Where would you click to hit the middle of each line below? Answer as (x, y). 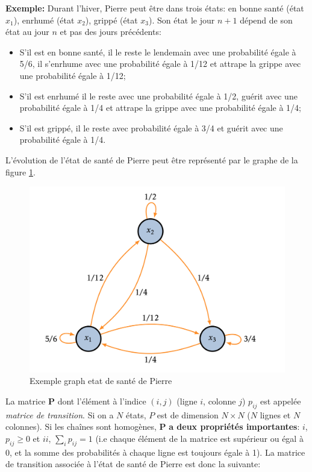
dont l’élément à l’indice (102, 401)
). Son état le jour (182, 20)
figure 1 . (20, 171)
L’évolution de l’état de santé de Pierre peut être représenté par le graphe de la (152, 159)
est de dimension (188, 414)
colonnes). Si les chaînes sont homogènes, (81, 426)
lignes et (275, 414)
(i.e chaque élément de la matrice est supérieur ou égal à (199, 438)
